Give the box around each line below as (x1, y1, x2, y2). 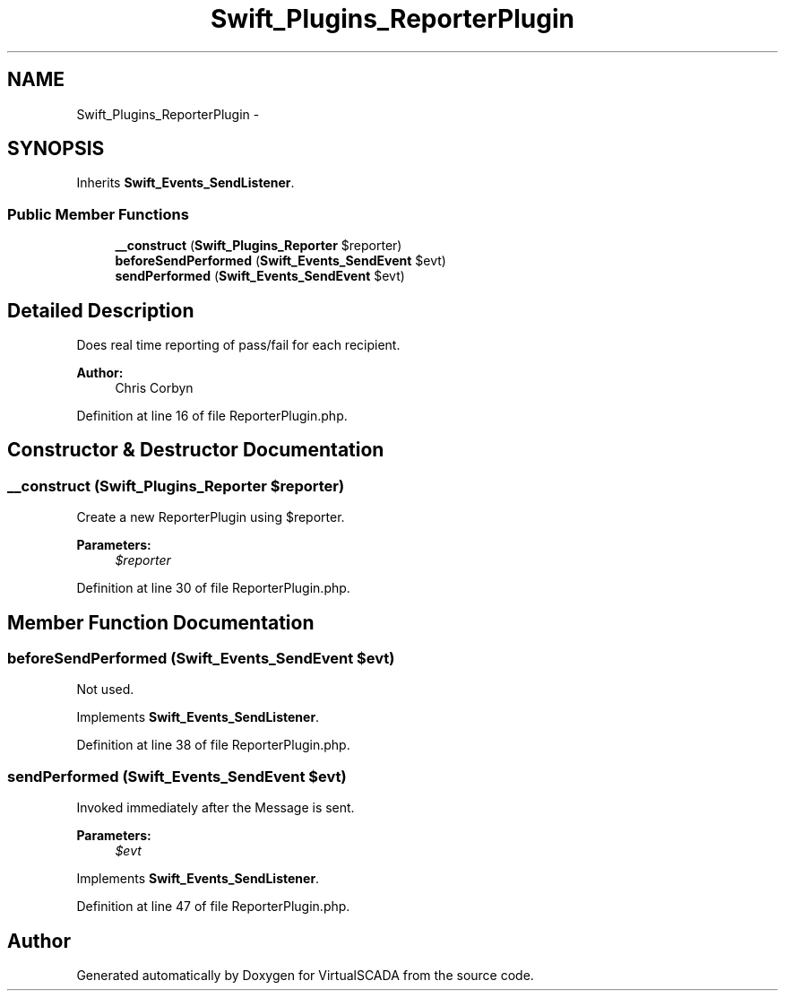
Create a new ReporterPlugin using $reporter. (76, 509, 345, 525)
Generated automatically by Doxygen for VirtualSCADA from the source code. (76, 968, 534, 984)
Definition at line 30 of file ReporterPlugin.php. (76, 580, 350, 596)
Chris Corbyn (115, 380, 194, 396)
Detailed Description (7, 299, 194, 322)
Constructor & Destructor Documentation (7, 438, 384, 462)
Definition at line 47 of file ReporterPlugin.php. (76, 898, 350, 915)
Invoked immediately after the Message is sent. (76, 800, 355, 816)
